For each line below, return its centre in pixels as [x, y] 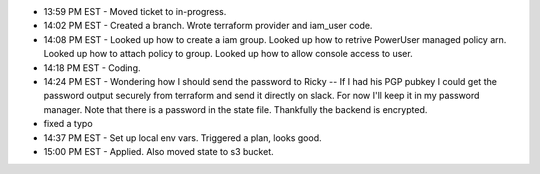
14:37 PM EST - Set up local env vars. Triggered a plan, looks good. [182, 137]
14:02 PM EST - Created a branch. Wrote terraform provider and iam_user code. [208, 26]
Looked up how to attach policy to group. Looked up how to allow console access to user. [228, 54]
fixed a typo [68, 124]
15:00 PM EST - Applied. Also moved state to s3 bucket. [158, 151]
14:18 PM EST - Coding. [92, 67]
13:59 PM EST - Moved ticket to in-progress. [135, 11]
